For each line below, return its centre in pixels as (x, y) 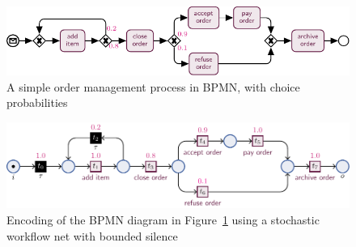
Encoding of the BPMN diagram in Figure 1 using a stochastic (163, 220)
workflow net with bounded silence (92, 235)
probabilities (37, 102)
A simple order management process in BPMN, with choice (153, 86)
